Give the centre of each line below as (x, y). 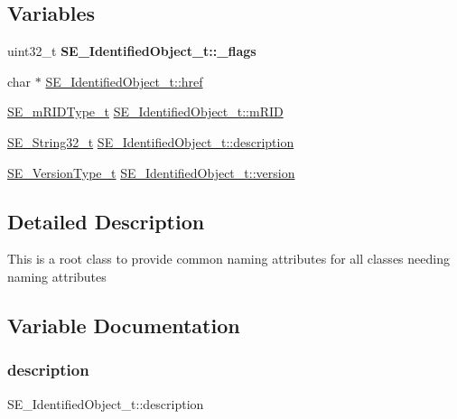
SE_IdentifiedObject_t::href (124, 81)
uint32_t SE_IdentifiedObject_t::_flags (132, 51)
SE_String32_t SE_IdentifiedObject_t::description (151, 141)
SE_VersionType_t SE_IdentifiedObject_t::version (151, 172)
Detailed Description (106, 221)
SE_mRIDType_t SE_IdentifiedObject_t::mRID (145, 112)
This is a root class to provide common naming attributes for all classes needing (228, 259)
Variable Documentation (124, 325)
